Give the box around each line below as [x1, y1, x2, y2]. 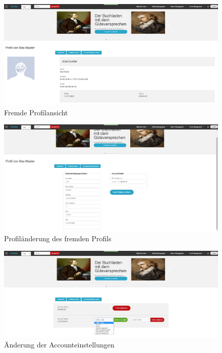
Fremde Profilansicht [4, 107, 68, 117]
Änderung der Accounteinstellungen [4, 339, 115, 349]
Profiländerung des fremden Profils [4, 233, 112, 243]
